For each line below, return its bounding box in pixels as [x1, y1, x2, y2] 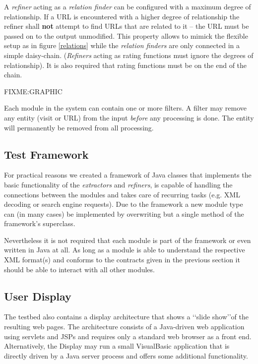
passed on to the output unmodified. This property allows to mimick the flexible [4, 30, 248, 41]
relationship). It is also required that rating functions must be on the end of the [4, 60, 247, 70]
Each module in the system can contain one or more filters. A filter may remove [4, 103, 247, 113]
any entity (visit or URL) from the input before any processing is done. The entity [4, 112, 254, 122]
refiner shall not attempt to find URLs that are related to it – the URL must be [4, 21, 249, 31]
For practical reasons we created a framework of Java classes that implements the [4, 170, 252, 180]
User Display [4, 288, 71, 303]
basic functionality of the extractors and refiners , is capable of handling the [4, 179, 233, 189]
